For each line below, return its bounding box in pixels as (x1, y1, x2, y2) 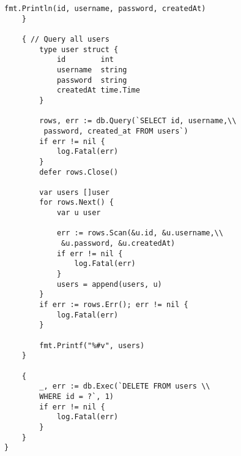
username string (56, 65, 127, 74)
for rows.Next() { (39, 198, 114, 207)
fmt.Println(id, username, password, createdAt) (4, 4, 206, 13)
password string (56, 75, 127, 85)
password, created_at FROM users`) (43, 126, 188, 135)
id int (56, 55, 114, 64)
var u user (56, 208, 101, 218)
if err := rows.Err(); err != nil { (39, 300, 188, 310)
